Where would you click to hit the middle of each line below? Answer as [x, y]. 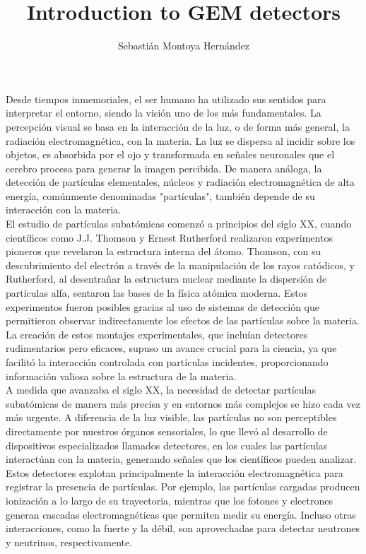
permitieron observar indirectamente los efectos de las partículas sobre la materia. [183, 320]
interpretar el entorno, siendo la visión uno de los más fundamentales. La [164, 113]
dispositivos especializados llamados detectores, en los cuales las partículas [167, 445]
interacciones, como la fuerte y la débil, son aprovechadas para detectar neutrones [183, 528]
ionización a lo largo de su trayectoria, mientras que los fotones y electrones [169, 500]
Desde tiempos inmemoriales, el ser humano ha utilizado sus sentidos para [166, 99]
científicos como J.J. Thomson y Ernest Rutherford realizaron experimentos [169, 237]
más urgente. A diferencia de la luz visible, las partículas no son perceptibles [171, 417]
